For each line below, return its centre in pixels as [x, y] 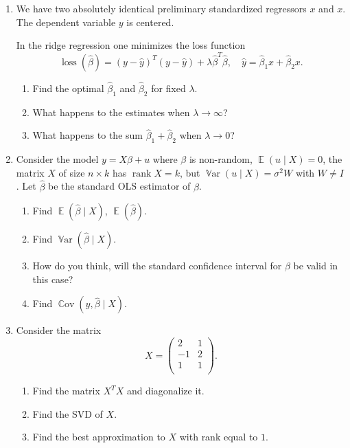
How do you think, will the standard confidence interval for [157, 266]
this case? [53, 279]
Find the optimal [68, 88]
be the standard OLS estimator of [119, 186]
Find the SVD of [68, 413]
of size [72, 172]
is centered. [150, 22]
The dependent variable [66, 22]
